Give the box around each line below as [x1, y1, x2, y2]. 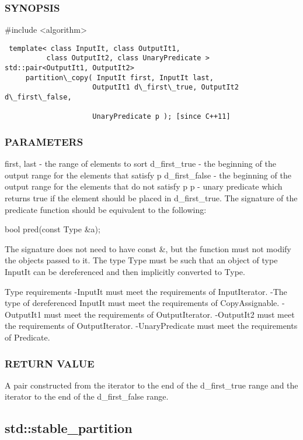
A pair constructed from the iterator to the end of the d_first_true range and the [5, 379, 298, 391]
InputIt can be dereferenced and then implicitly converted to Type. [5, 266, 245, 278]
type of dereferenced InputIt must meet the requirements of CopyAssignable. [5, 297, 280, 309]
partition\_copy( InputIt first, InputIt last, [25, 73, 214, 82]
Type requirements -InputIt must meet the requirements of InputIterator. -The [5, 285, 287, 297]
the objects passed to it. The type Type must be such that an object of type [5, 254, 278, 266]
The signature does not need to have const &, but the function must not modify [5, 242, 291, 255]
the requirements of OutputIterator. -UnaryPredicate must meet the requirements [5, 319, 298, 332]
